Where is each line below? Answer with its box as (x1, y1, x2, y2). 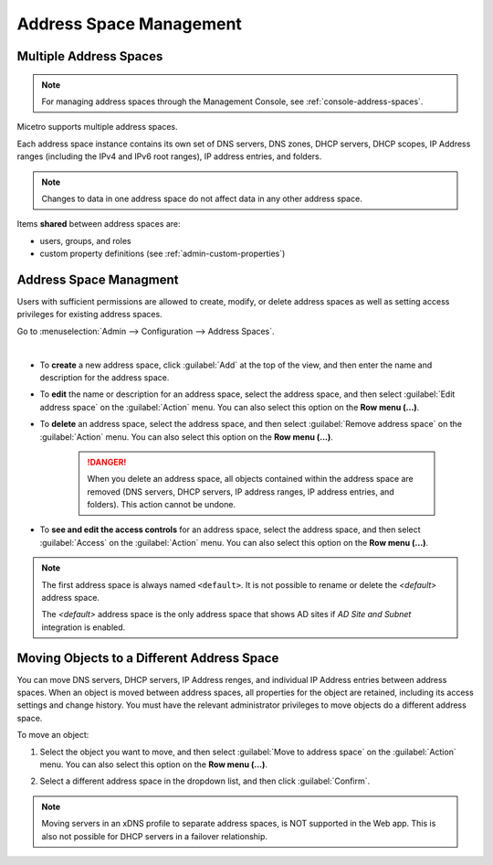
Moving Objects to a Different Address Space (16, 650, 279, 666)
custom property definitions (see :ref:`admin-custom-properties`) (39, 248, 286, 260)
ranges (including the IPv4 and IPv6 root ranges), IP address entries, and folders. (16, 151, 322, 162)
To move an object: (16, 730, 89, 741)
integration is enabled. (41, 622, 126, 633)
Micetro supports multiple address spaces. (16, 122, 178, 133)
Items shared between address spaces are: (16, 219, 182, 230)
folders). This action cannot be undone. (87, 499, 236, 510)
